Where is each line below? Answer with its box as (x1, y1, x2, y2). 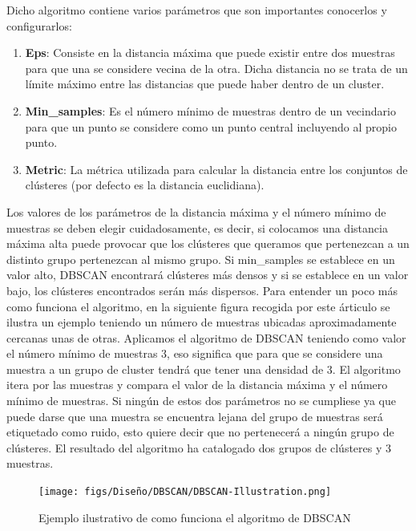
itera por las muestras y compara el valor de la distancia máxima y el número (6, 376, 388, 393)
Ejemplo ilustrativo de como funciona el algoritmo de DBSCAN (38, 509, 351, 525)
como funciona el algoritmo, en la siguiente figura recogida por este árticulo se (6, 298, 390, 314)
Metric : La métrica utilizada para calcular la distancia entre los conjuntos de (25, 160, 408, 177)
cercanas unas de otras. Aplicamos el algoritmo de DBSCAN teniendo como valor (6, 329, 406, 346)
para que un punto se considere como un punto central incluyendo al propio (25, 118, 397, 135)
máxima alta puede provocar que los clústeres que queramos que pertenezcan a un (6, 235, 410, 252)
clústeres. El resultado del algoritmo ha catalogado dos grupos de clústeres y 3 (6, 439, 392, 456)
